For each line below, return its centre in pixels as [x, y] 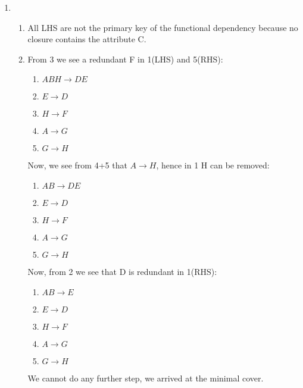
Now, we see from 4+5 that [77, 165]
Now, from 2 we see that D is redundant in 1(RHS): [122, 271]
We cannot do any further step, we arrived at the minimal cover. [146, 378]
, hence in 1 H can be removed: [213, 165]
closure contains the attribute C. [87, 39]
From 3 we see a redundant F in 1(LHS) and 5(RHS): [125, 59]
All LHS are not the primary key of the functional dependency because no [163, 27]
